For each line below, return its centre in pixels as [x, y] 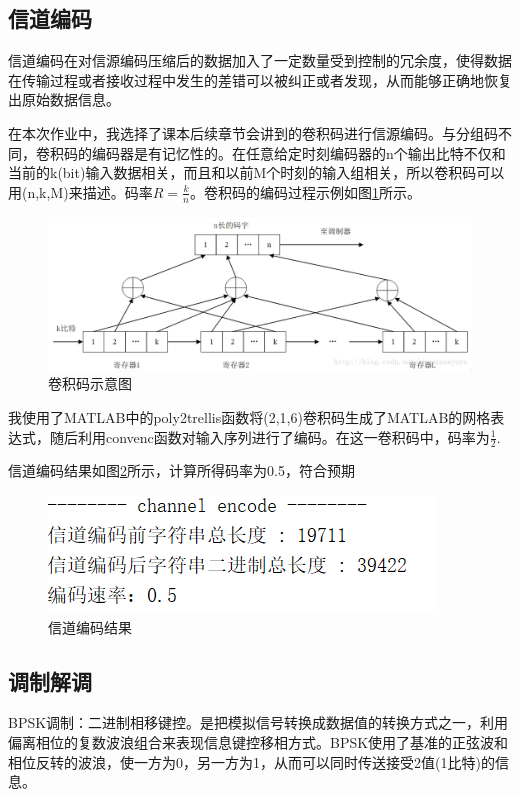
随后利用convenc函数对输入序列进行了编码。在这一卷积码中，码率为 [269, 436]
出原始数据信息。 [64, 99]
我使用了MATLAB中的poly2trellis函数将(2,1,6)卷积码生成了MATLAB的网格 [249, 416]
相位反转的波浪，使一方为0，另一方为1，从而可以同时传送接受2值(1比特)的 [251, 761]
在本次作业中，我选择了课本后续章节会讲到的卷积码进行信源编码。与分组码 [253, 132]
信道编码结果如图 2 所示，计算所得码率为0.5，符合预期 [181, 470]
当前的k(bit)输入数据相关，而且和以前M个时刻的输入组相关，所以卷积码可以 [256, 172]
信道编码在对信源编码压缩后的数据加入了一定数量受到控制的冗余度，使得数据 [260, 60]
